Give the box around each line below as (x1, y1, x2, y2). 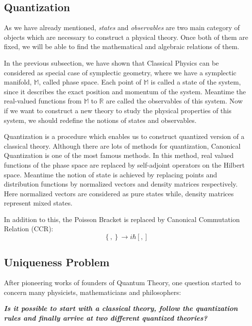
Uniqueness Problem (4, 255, 110, 270)
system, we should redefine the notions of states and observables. (4, 115, 197, 125)
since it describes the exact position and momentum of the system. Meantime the (4, 86, 246, 96)
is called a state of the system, (151, 77, 241, 87)
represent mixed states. (4, 198, 73, 208)
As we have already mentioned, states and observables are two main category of (4, 22, 240, 33)
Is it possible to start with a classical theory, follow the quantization (4, 303, 238, 313)
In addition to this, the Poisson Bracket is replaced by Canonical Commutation (4, 214, 240, 224)
